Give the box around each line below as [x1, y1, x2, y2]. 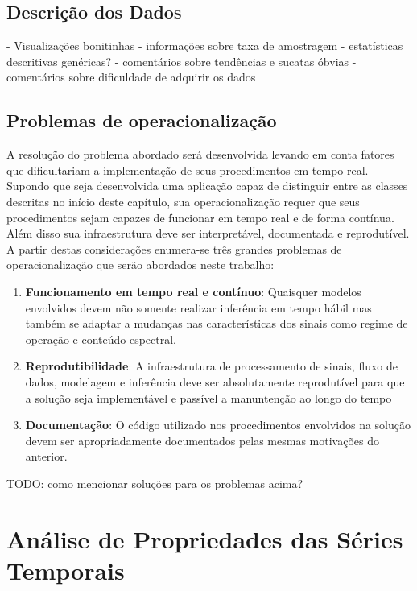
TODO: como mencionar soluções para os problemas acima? [6, 474, 303, 491]
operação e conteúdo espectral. [25, 330, 176, 347]
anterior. [25, 448, 68, 465]
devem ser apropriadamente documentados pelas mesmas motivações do [25, 432, 379, 448]
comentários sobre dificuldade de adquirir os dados [6, 68, 256, 85]
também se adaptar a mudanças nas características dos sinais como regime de [25, 315, 408, 332]
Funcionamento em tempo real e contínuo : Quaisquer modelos [25, 283, 361, 300]
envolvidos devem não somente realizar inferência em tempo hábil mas [25, 299, 372, 316]
